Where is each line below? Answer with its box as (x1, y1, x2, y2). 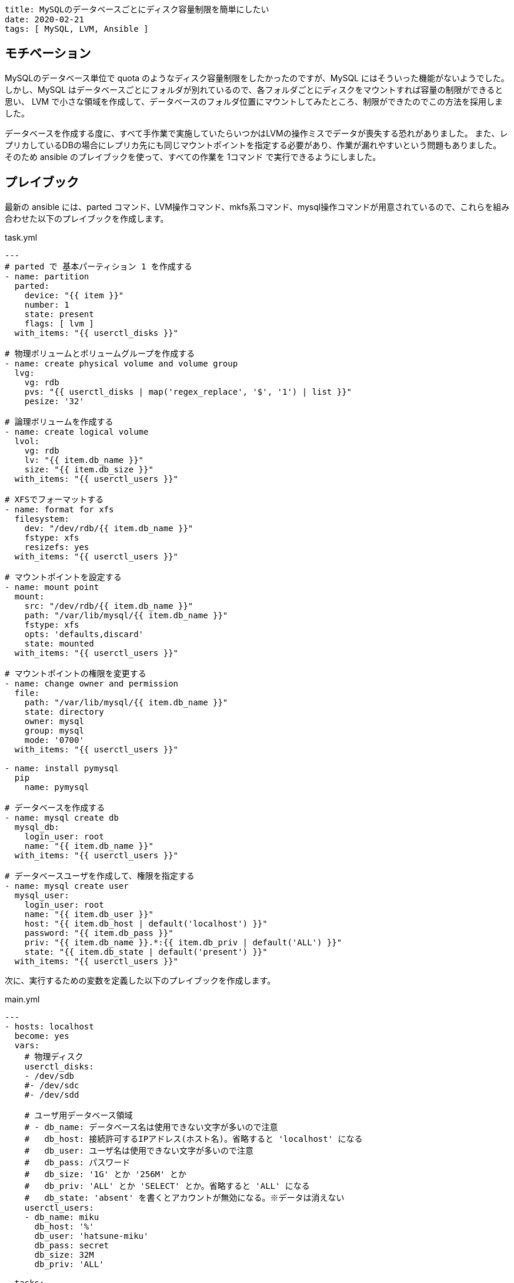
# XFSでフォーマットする (5, 494, 104, 504)
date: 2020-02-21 (5, 15, 84, 24)
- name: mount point (5, 582, 99, 592)
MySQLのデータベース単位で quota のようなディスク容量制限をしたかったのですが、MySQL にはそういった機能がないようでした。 (5, 72, 509, 83)
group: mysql (24, 725, 84, 735)
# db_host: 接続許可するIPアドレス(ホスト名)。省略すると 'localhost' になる (24, 1134, 363, 1144)
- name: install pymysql (5, 763, 119, 773)
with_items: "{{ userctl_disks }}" (14, 328, 179, 338)
